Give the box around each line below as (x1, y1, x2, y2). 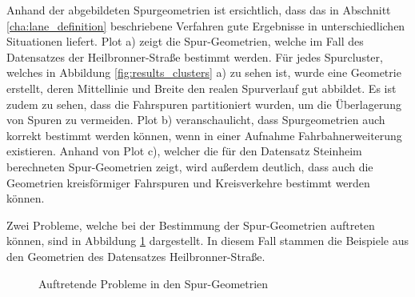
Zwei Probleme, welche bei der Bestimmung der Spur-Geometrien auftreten (6, 216, 375, 233)
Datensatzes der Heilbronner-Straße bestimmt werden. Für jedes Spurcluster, (6, 48, 383, 65)
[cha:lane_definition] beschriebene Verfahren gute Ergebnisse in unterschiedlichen (6, 17, 405, 34)
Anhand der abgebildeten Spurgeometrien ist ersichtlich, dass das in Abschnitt (6, 2, 391, 18)
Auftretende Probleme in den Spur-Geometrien (38, 275, 269, 291)
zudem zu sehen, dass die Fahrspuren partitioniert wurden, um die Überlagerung (6, 95, 401, 112)
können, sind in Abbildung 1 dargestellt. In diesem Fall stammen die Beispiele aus (6, 232, 409, 249)
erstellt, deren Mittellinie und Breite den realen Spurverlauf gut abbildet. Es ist (6, 79, 397, 96)
